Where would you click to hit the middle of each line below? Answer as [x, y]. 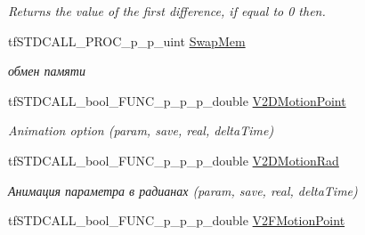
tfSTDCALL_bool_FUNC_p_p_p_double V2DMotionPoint [177, 100]
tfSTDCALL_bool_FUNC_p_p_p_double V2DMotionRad [174, 160]
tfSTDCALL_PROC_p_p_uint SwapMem [127, 41]
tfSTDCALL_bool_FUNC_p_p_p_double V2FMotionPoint [177, 220]
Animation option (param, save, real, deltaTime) [141, 130]
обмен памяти [47, 71]
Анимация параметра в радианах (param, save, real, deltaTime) [183, 190]
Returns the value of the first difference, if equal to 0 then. [167, 11]
